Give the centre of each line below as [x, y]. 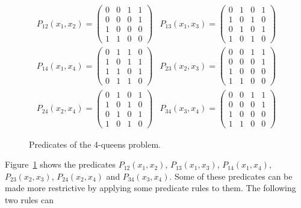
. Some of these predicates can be [231, 176]
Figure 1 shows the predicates [61, 164]
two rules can [29, 200]
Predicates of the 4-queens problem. [95, 144]
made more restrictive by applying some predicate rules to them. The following [150, 188]
